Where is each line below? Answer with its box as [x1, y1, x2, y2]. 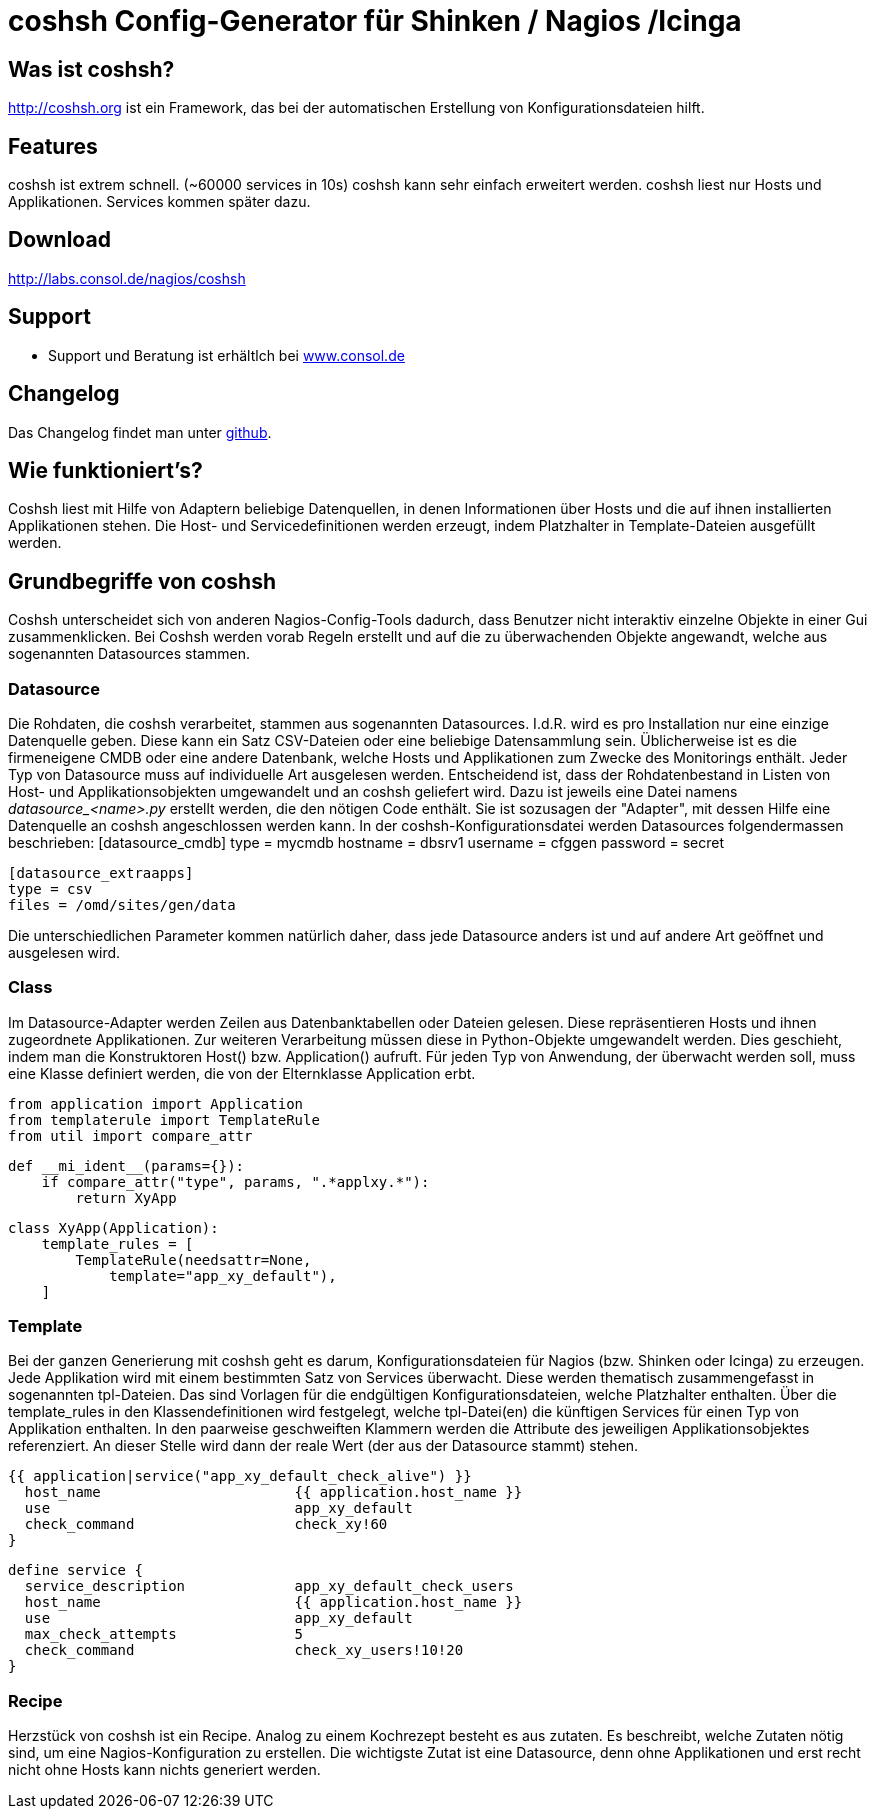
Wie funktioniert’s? [8, 457, 203, 483]
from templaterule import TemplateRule [8, 1111, 320, 1128]
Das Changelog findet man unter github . [8, 423, 272, 441]
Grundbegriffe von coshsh [8, 568, 276, 594]
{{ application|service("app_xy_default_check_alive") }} [8, 1468, 472, 1485]
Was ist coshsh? [8, 56, 175, 82]
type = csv [8, 880, 93, 897]
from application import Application [8, 1095, 304, 1112]
